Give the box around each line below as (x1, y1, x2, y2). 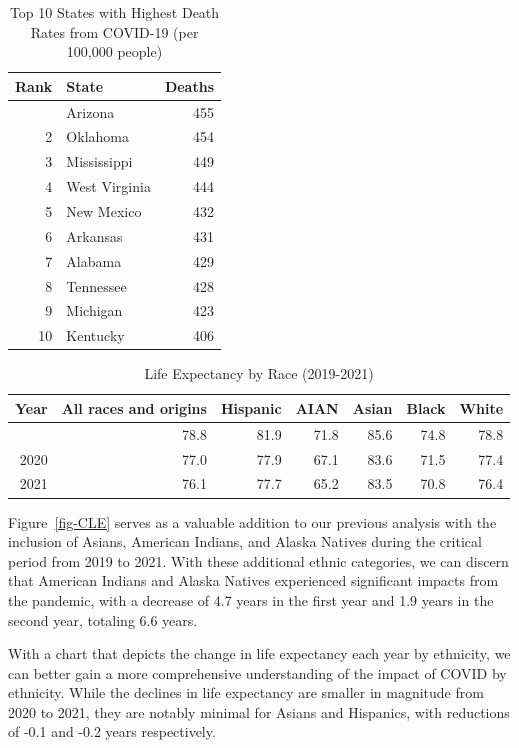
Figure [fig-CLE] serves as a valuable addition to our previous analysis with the (8, 511, 497, 532)
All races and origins (61, 397, 207, 418)
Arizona (66, 101, 115, 122)
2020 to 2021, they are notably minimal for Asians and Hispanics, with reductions (8, 701, 510, 722)
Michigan (66, 300, 123, 321)
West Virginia (66, 176, 151, 197)
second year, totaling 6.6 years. (8, 609, 198, 630)
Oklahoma (66, 126, 129, 147)
